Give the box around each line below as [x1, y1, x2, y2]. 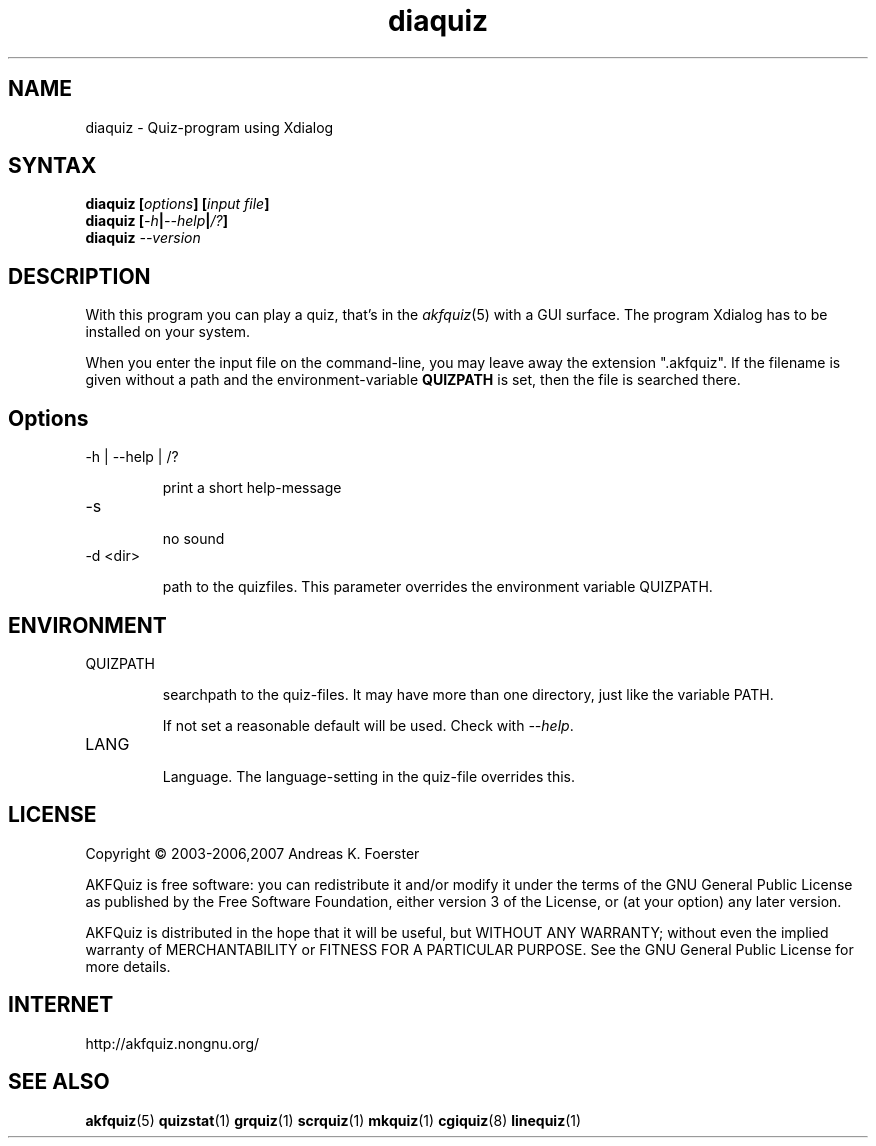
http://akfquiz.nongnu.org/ [85, 1034, 260, 1052]
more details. [85, 957, 171, 975]
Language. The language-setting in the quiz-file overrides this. [162, 767, 575, 785]
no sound [162, 530, 225, 548]
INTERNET [8, 992, 114, 1018]
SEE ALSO [8, 1069, 110, 1095]
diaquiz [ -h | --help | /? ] [85, 212, 228, 230]
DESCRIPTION [8, 263, 151, 289]
